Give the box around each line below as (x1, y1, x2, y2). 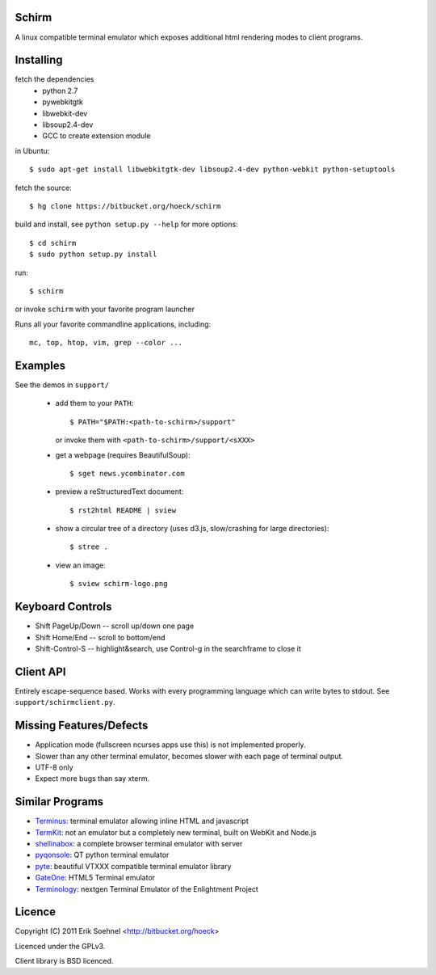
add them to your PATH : (55, 399, 134, 408)
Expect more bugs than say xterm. (35, 774, 149, 783)
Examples (15, 358, 66, 372)
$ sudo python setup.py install (29, 250, 157, 259)
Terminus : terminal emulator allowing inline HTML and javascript (35, 817, 249, 826)
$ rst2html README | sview (69, 505, 177, 515)
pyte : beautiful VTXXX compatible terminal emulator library (35, 861, 232, 871)
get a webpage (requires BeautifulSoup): (55, 450, 191, 460)
